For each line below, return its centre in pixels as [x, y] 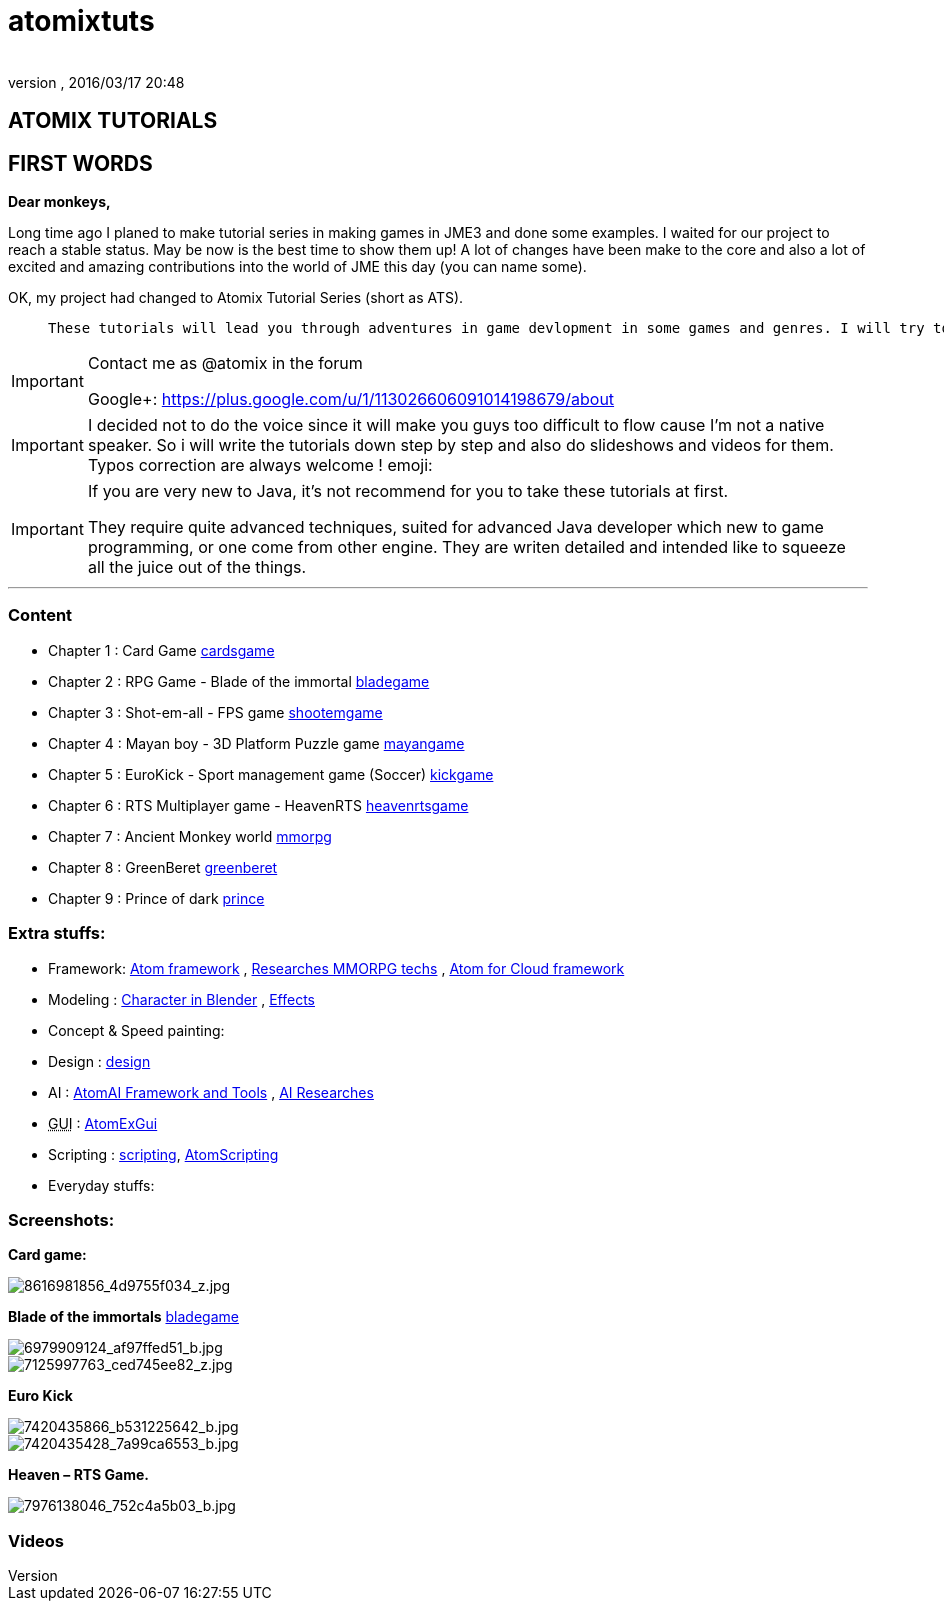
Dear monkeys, [59, 202]
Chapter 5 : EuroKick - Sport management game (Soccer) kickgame [271, 774]
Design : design [99, 1061]
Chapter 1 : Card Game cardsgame [161, 650]
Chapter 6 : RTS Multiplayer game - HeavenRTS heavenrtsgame [258, 805]
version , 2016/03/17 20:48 [96, 82]
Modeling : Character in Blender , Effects [181, 999]
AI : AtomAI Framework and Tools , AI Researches [211, 1092]
